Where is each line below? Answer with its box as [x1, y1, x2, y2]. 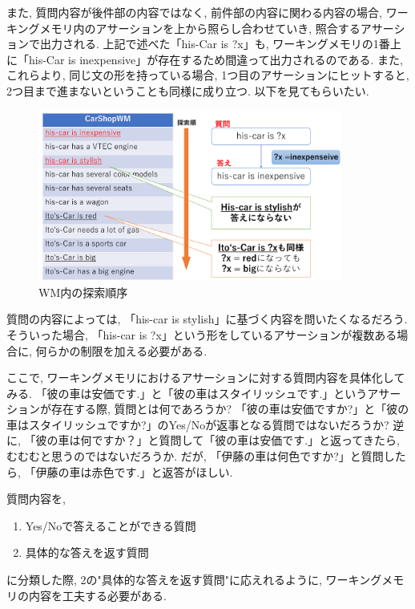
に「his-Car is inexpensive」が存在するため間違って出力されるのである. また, [6, 51, 403, 67]
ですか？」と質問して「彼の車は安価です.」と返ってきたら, [91, 432, 400, 449]
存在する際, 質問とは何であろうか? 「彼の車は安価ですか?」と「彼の [50, 400, 409, 417]
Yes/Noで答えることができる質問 [25, 517, 196, 534]
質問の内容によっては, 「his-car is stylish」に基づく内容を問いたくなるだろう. [6, 311, 408, 327]
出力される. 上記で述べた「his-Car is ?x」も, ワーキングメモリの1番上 [39, 35, 401, 52]
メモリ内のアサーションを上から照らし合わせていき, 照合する [39, 19, 361, 36]
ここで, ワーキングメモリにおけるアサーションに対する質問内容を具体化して [6, 369, 405, 386]
